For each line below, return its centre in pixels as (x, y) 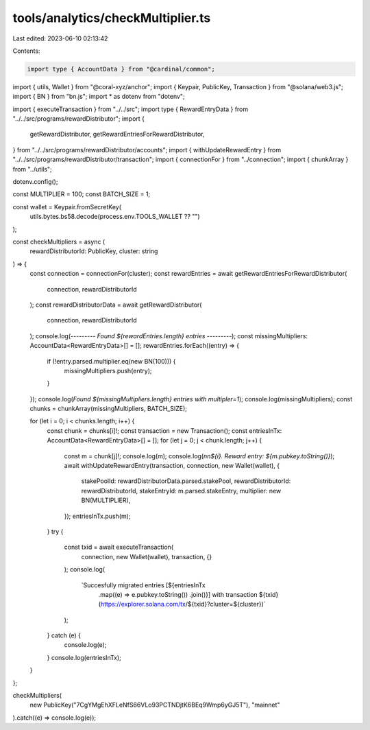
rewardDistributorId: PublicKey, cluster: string (94, 251)
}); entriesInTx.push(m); (97, 516)
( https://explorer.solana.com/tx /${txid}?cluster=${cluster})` (182, 604)
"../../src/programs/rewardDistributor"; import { (79, 119)
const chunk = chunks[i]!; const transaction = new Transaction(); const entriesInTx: (164, 431)
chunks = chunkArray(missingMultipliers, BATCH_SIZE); (109, 409)
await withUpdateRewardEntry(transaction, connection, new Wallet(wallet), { (172, 466)
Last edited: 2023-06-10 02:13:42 (60, 38)
